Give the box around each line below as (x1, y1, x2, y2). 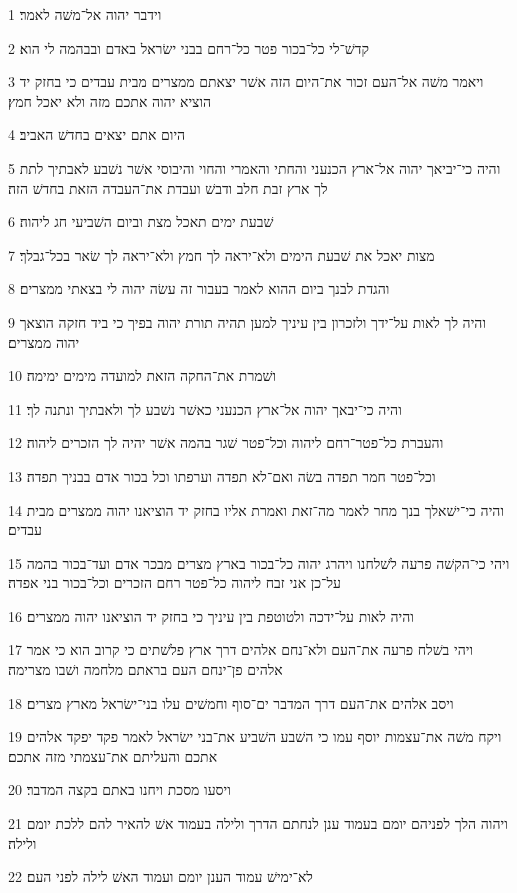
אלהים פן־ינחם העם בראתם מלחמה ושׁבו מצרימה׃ (8, 659, 283, 680)
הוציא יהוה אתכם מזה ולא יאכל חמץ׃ (8, 90, 212, 111)
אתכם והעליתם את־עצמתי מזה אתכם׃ (8, 745, 218, 766)
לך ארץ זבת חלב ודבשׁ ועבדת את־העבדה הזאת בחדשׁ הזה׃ (8, 177, 328, 198)
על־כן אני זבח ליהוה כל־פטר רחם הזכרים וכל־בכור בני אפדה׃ (8, 572, 341, 593)
